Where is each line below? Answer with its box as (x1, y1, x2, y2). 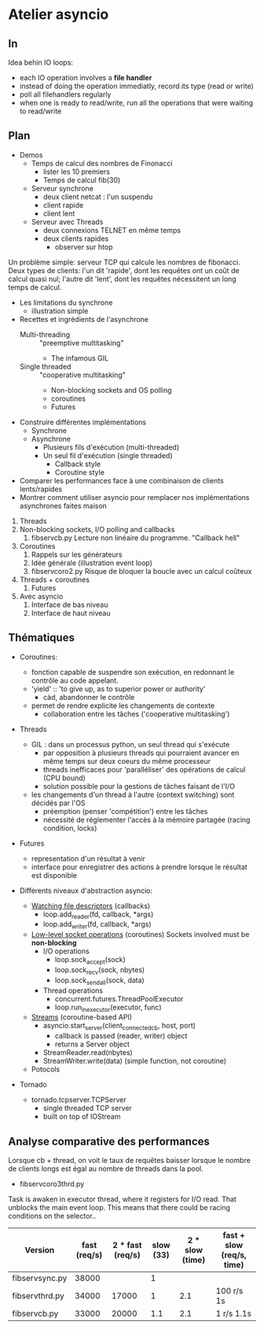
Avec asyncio (19, 591, 64, 601)
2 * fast (112, 1240, 142, 1251)
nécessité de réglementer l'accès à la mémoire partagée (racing (42, 815, 251, 824)
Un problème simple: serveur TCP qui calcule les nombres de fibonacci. (8, 257, 241, 267)
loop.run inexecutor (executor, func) (54, 1002, 163, 1013)
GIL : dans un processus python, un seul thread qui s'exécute (31, 739, 230, 749)
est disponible (31, 870, 77, 879)
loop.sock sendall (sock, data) (54, 975, 145, 987)
